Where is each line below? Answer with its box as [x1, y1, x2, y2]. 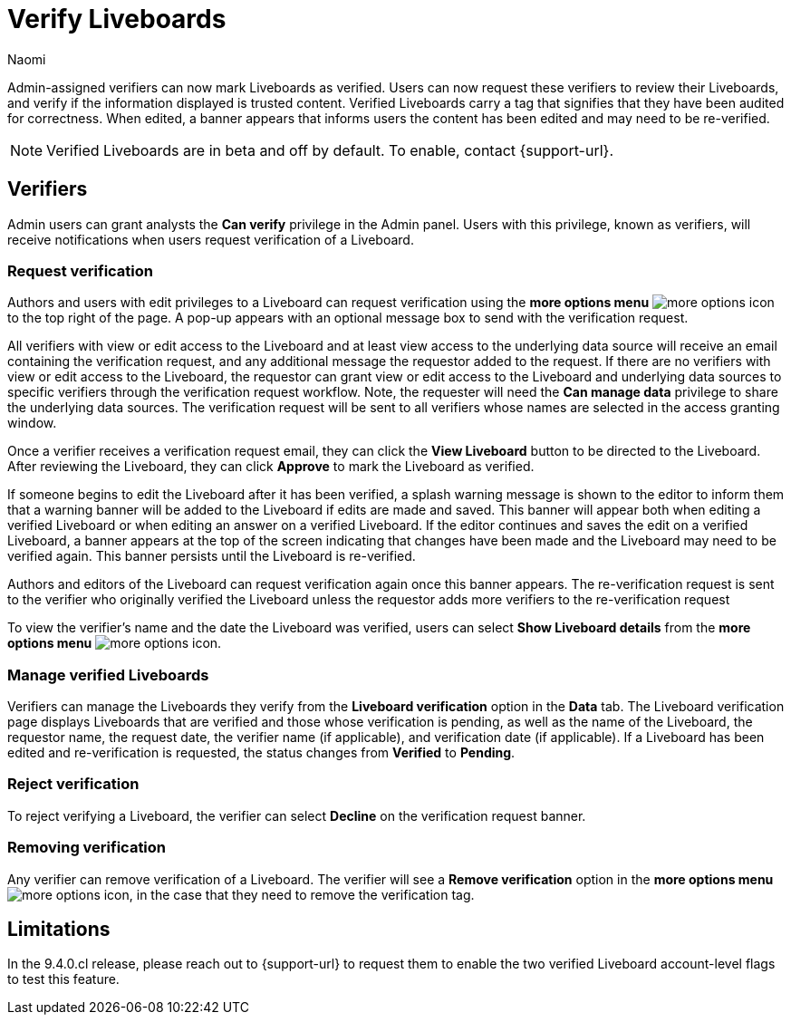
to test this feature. [7, 971, 120, 988]
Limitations [7, 918, 111, 941]
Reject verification [7, 775, 140, 794]
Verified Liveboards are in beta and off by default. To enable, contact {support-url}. [46, 140, 614, 159]
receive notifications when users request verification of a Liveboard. [7, 231, 414, 247]
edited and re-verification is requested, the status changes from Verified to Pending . [7, 745, 516, 761]
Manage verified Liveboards [7, 665, 209, 684]
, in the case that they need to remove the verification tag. [129, 886, 475, 902]
